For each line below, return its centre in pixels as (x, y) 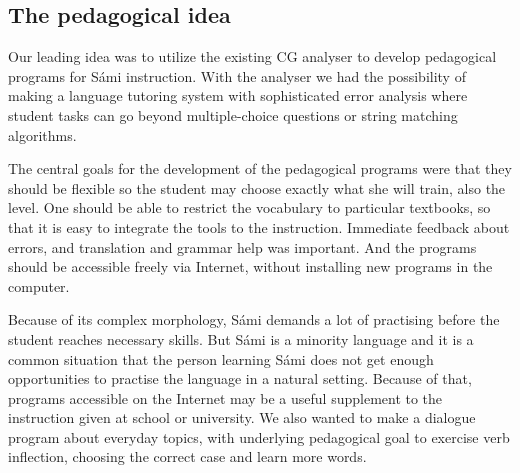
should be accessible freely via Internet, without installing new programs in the (250, 266)
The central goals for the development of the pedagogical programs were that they (260, 168)
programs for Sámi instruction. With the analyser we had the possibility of (237, 75)
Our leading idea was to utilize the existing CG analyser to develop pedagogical (252, 56)
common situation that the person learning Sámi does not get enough (221, 358)
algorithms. (42, 134)
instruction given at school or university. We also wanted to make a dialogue (242, 417)
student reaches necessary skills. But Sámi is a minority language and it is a (241, 338)
